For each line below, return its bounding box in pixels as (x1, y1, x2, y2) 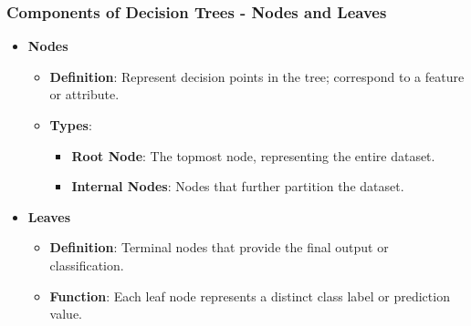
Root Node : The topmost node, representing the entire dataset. (71, 146, 435, 165)
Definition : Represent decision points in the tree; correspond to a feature (49, 66, 465, 86)
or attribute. (49, 85, 120, 104)
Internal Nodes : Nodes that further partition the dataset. (71, 177, 404, 196)
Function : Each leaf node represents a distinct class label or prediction (49, 286, 450, 305)
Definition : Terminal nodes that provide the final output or (49, 238, 389, 257)
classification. (49, 255, 124, 274)
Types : (49, 116, 92, 134)
